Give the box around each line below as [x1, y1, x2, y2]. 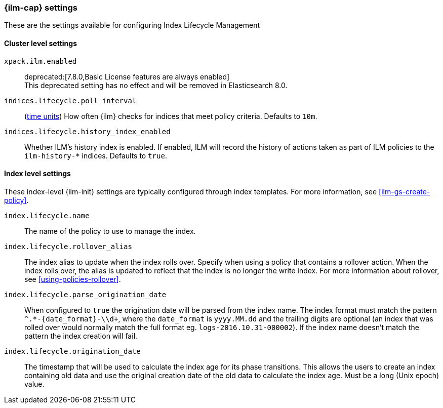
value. [24, 379, 45, 388]
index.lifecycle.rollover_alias [4, 242, 132, 251]
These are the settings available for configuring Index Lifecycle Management [4, 21, 260, 30]
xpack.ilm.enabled [4, 57, 77, 65]
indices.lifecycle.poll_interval [4, 96, 137, 105]
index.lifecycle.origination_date [4, 347, 141, 355]
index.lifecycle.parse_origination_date [4, 290, 167, 299]
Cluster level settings [4, 38, 77, 48]
